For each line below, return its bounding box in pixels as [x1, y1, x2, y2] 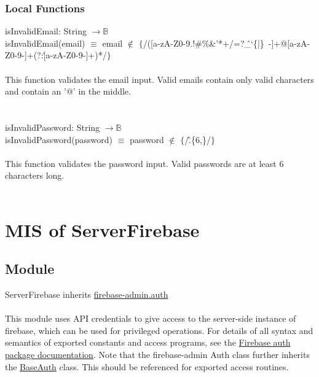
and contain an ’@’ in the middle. [5, 85, 131, 98]
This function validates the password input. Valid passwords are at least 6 [5, 157, 284, 169]
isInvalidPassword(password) [5, 133, 112, 146]
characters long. [5, 169, 65, 182]
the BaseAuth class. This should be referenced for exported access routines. [5, 360, 289, 373]
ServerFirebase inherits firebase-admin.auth [5, 288, 168, 301]
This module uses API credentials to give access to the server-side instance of [5, 312, 296, 325]
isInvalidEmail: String [5, 25, 87, 37]
